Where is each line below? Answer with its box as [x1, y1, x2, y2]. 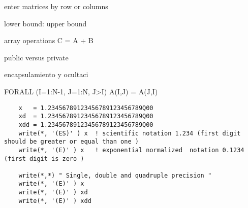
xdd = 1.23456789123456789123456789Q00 [18, 121, 153, 128]
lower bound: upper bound [4, 18, 87, 28]
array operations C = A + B [4, 35, 94, 46]
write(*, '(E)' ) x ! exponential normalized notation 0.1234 [18, 146, 244, 154]
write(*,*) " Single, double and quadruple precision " [18, 171, 212, 179]
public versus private [4, 52, 69, 62]
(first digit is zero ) [4, 155, 84, 162]
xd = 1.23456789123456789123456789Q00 [18, 113, 153, 120]
